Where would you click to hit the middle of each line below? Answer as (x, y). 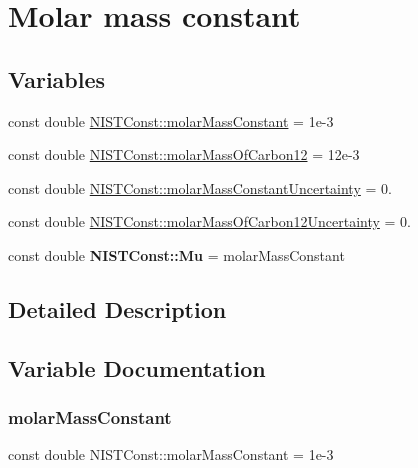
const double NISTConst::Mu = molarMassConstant (176, 254)
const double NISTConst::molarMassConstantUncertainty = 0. (200, 187)
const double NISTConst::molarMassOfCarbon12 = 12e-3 (184, 154)
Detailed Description (117, 308)
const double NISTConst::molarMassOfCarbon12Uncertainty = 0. (209, 221)
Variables (57, 78)
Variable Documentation (137, 367)
